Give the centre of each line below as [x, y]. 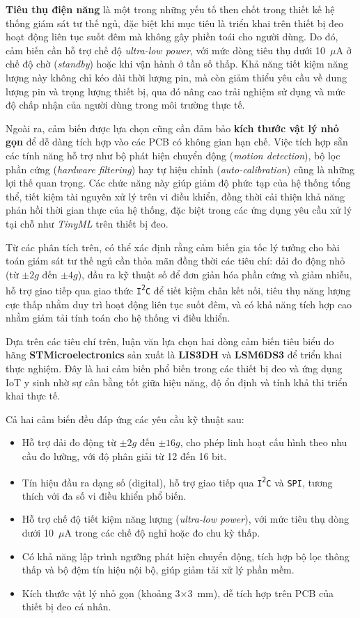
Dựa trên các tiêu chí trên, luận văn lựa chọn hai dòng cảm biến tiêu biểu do [170, 341]
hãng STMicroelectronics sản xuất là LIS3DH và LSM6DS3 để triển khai [174, 355]
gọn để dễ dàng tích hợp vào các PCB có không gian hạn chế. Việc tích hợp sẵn [177, 142]
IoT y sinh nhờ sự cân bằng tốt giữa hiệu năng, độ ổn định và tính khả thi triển [177, 382]
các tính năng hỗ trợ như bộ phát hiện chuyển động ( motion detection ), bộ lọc [173, 155]
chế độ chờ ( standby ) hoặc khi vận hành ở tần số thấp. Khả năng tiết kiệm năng [177, 64]
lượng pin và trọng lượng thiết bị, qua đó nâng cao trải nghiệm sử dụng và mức [175, 91]
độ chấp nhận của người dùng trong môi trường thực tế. [125, 105]
